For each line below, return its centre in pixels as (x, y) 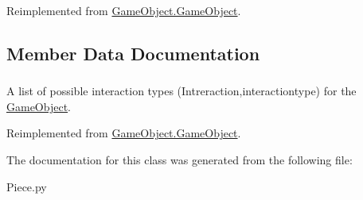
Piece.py (27, 186)
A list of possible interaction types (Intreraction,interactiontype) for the (181, 91)
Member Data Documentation (133, 53)
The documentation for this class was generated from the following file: (180, 160)
